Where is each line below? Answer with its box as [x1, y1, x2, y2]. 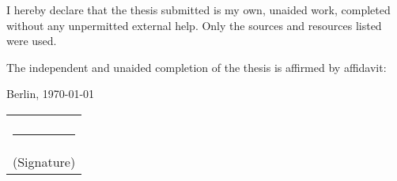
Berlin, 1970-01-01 [6, 85, 95, 102]
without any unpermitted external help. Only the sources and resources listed [6, 17, 382, 33]
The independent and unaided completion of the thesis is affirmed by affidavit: [6, 58, 387, 75]
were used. [6, 32, 57, 49]
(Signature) [13, 152, 76, 171]
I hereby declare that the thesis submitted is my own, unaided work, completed [6, 2, 391, 17]
